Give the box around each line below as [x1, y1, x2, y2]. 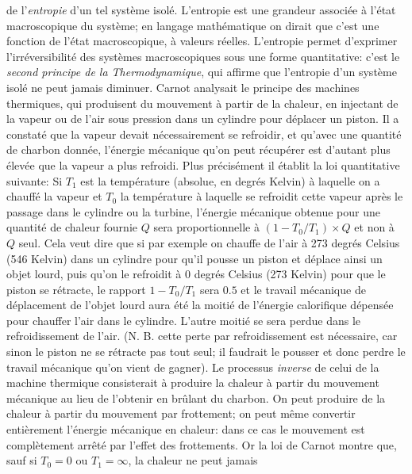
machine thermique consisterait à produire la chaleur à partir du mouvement [6, 374, 379, 391]
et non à [354, 219, 395, 235]
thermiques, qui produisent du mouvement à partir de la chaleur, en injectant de [6, 94, 399, 111]
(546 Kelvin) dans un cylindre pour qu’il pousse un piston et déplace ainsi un [6, 250, 383, 266]
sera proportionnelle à [153, 219, 260, 235]
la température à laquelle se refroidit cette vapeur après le [120, 188, 403, 205]
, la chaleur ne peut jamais [128, 452, 258, 468]
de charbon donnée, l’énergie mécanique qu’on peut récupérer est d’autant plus [6, 141, 391, 158]
